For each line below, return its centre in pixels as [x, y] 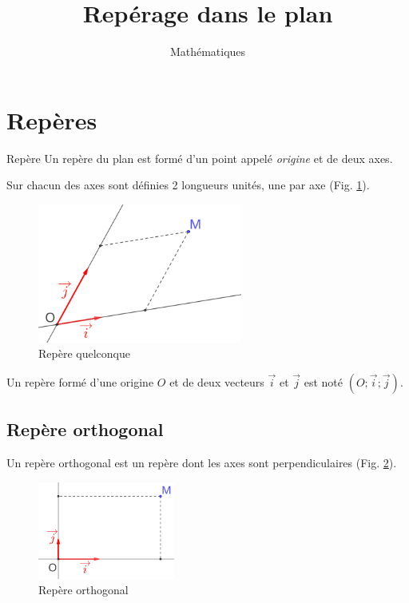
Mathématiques [208, 52]
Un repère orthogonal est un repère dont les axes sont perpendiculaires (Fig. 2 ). [202, 463]
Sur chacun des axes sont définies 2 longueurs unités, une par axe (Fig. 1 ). [188, 185]
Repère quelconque [84, 353]
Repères [52, 119]
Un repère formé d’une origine [80, 381]
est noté [324, 381]
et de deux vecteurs [217, 381]
